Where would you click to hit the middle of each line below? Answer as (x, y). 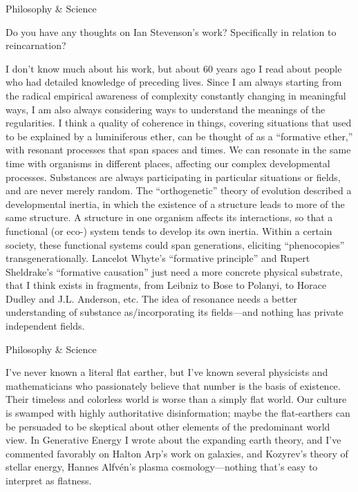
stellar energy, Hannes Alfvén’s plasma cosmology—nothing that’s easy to (162, 467)
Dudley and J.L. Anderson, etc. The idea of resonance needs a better (152, 298)
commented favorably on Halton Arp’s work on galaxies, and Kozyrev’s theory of (177, 453)
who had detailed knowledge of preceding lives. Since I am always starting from (174, 82)
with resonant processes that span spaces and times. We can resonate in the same (178, 150)
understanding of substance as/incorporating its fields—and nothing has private (175, 312)
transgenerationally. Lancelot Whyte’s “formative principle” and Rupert (158, 258)
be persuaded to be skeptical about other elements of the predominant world (168, 426)
